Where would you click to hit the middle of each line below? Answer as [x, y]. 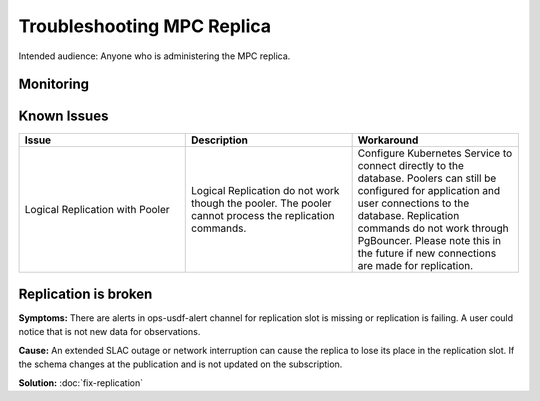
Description [220, 140]
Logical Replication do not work [265, 191]
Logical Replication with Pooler [97, 210]
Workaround [388, 140]
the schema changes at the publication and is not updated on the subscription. [180, 364]
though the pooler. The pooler [261, 203]
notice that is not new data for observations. [109, 332]
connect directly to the [411, 166]
